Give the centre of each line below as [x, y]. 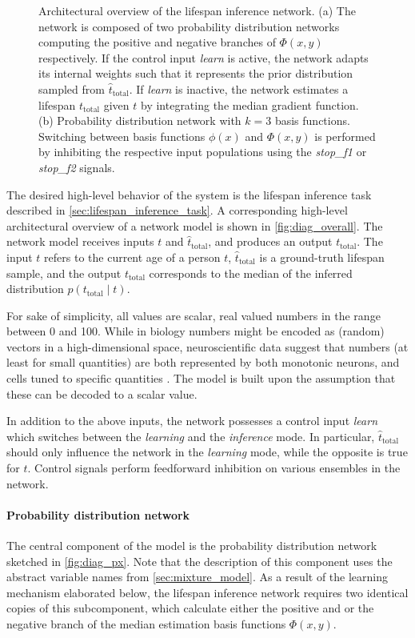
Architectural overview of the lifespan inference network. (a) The [197, 10]
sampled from [72, 88]
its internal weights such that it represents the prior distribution [196, 73]
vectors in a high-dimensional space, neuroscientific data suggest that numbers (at [207, 346]
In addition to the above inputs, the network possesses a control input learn [192, 421]
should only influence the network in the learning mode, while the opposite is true [207, 452]
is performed [345, 136]
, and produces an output [270, 241]
